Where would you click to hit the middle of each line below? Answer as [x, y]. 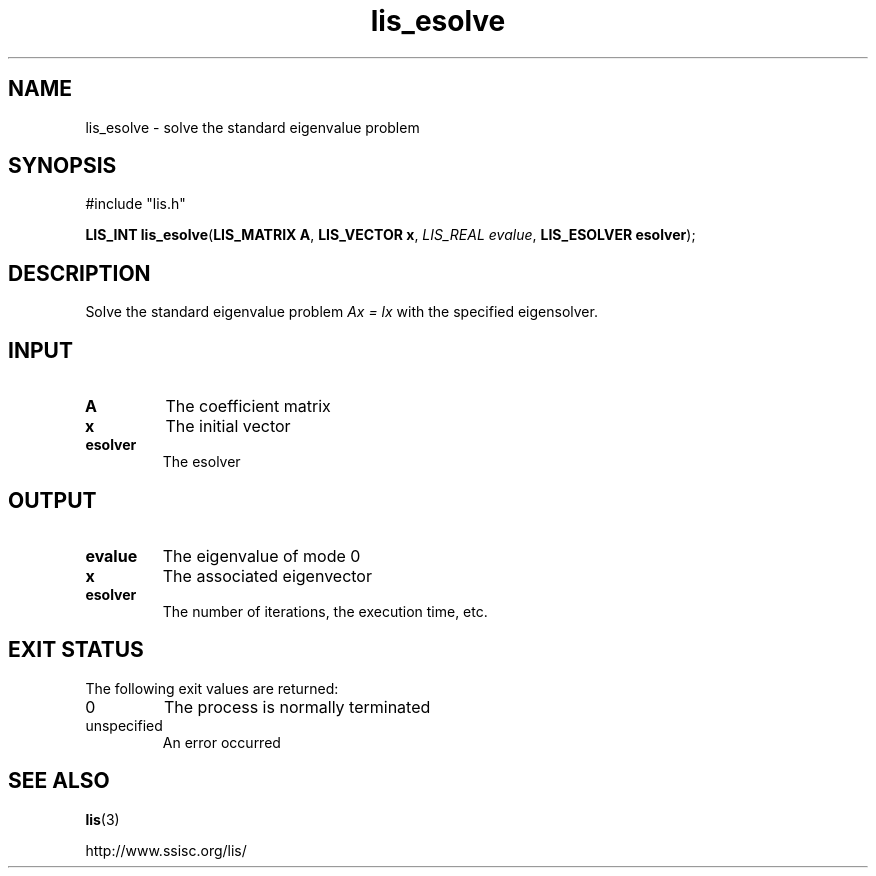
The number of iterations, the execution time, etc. [325, 611]
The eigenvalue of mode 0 [261, 555]
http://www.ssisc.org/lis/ [166, 850]
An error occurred [221, 742]
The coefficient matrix [248, 406]
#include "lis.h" [135, 204]
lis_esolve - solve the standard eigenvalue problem [252, 127]
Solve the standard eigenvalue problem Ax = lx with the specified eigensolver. [341, 312]
